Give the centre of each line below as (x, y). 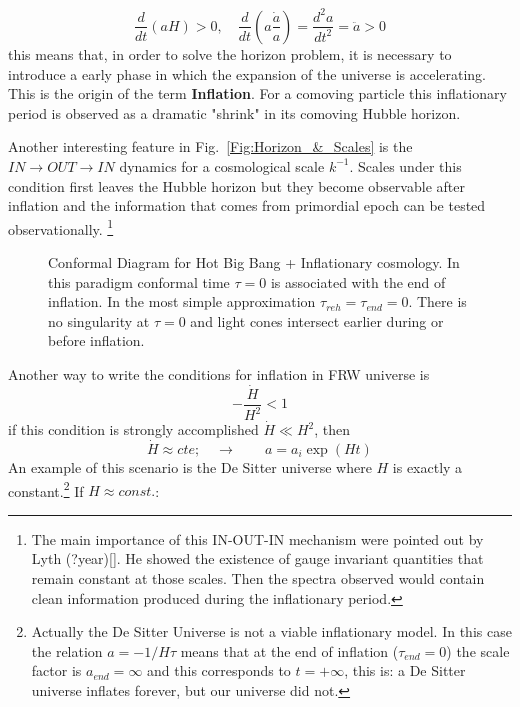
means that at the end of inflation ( (289, 650)
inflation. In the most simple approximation (182, 301)
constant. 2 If (46, 489)
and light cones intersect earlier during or (317, 320)
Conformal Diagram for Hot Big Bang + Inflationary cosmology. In (254, 261)
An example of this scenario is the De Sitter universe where (190, 466)
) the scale (478, 650)
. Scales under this (405, 165)
